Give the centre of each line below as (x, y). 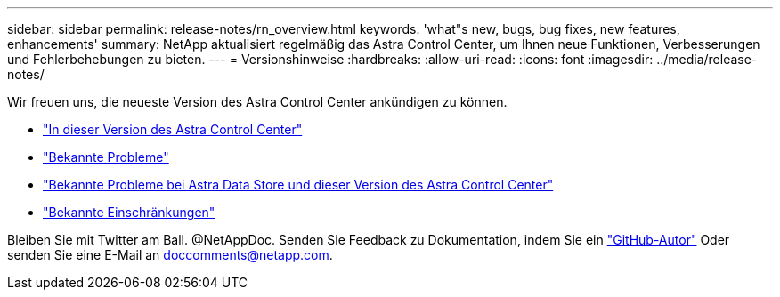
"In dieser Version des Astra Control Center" (173, 129)
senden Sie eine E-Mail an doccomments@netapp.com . (170, 255)
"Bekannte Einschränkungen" (129, 212)
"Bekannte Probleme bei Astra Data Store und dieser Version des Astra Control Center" (298, 185)
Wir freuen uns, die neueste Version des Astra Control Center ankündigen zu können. (257, 102)
